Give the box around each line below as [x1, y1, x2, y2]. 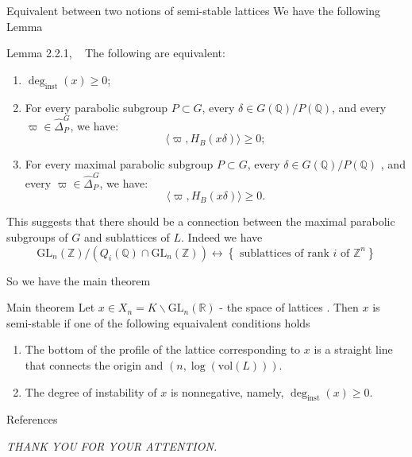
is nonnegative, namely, [170, 383, 284, 400]
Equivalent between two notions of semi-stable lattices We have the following [6, 2, 381, 18]
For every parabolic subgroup [25, 99, 168, 115]
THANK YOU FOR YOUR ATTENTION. [6, 437, 218, 454]
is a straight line [314, 341, 393, 358]
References [6, 411, 58, 428]
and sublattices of [83, 228, 170, 245]
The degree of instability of [25, 383, 157, 400]
